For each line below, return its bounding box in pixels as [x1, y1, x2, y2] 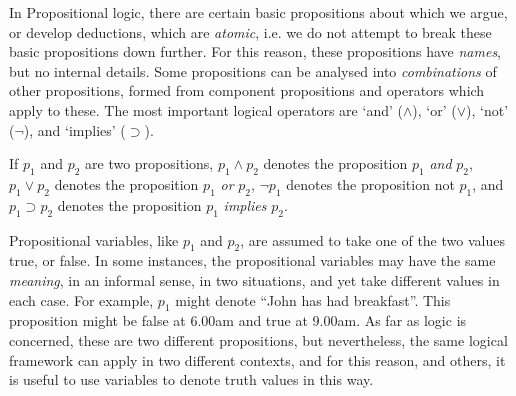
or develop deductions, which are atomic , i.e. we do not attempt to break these [9, 21, 492, 42]
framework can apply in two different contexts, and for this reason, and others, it [9, 349, 506, 370]
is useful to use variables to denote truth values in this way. [9, 369, 374, 390]
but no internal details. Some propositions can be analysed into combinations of [9, 60, 497, 81]
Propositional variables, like [9, 229, 179, 250]
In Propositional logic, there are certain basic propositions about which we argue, [9, 2, 508, 22]
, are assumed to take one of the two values [240, 229, 505, 250]
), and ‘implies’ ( [23, 119, 126, 140]
